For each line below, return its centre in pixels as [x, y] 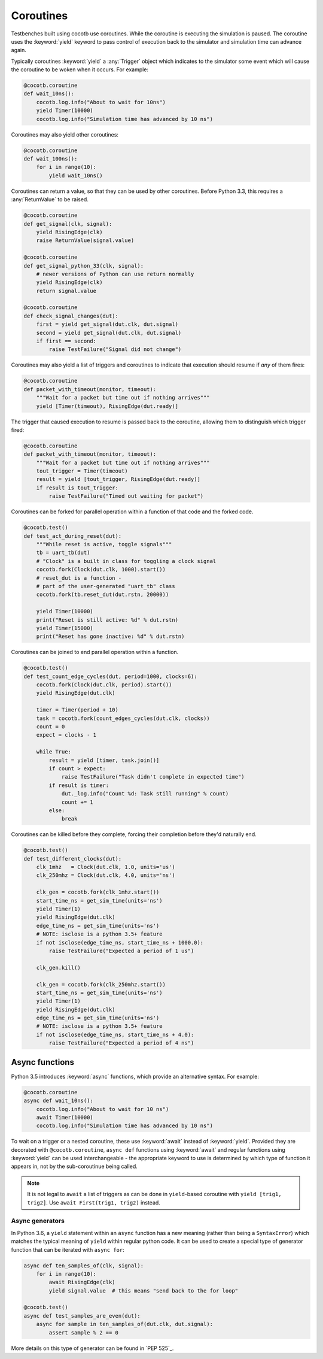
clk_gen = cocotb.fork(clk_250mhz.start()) [101, 984]
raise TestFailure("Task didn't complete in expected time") [153, 777]
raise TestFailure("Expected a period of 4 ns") [121, 1043]
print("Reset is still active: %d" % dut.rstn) [107, 620]
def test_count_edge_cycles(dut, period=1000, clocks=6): [110, 676]
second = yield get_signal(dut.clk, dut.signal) [109, 333]
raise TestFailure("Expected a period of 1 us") [121, 951]
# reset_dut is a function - [79, 578]
